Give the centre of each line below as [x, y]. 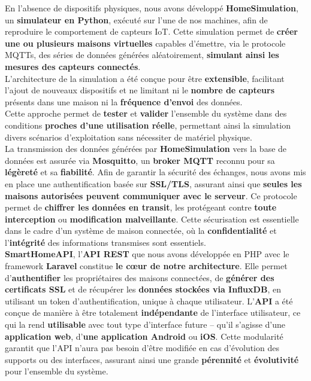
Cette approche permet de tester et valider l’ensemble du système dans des [146, 113]
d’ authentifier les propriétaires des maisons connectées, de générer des [140, 277]
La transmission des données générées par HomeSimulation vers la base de [146, 149]
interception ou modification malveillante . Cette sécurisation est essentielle [152, 219]
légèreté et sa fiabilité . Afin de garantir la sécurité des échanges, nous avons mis [155, 172]
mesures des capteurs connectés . [73, 66]
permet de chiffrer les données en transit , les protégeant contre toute [141, 207]
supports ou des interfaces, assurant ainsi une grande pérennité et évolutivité [152, 359]
